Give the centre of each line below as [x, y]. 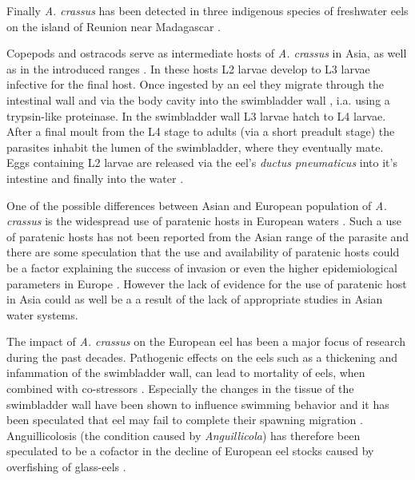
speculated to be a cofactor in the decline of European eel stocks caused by [190, 451]
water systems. [42, 314]
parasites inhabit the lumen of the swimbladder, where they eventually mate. [195, 147]
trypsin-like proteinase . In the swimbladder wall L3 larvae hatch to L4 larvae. [196, 115]
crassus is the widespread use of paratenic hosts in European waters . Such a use [204, 221]
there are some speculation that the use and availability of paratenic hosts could [203, 252]
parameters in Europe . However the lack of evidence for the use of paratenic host [207, 283]
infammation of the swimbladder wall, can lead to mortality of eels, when [186, 373]
